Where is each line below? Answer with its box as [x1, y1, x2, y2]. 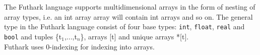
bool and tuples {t [4, 31, 62, 41]
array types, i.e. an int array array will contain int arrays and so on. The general [4, 11, 253, 22]
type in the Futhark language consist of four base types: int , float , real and [4, 21, 245, 32]
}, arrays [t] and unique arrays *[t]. [80, 31, 189, 41]
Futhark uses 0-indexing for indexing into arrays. [4, 41, 155, 51]
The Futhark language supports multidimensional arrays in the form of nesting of [4, 2, 255, 12]
